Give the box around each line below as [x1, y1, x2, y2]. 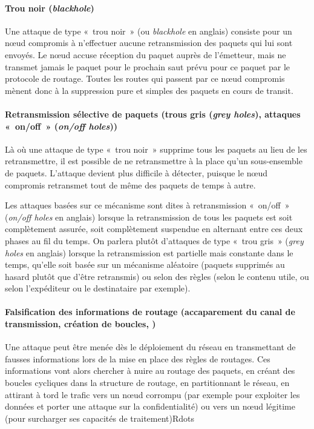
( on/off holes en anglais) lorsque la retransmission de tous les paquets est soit [5, 210, 293, 223]
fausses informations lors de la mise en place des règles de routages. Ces [5, 352, 270, 365]
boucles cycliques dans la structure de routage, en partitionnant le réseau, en [5, 376, 290, 389]
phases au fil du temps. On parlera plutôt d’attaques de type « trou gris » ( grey [5, 234, 304, 247]
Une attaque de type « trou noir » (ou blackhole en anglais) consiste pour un [5, 24, 292, 37]
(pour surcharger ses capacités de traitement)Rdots [5, 411, 195, 424]
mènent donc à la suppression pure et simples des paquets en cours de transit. [5, 84, 293, 96]
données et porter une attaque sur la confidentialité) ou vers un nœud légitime [5, 400, 295, 413]
